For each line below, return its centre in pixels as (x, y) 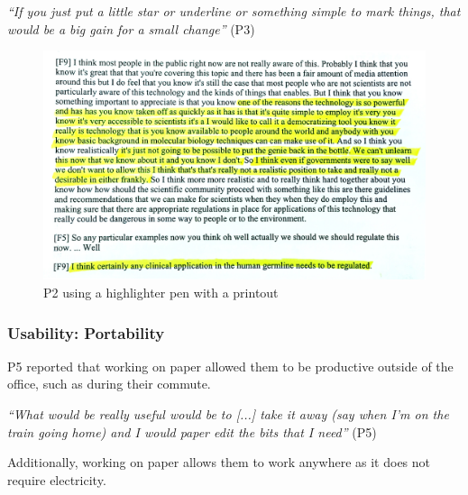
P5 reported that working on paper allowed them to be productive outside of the (230, 366)
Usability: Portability (86, 332)
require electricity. (57, 479)
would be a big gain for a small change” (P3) (131, 28)
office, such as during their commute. (109, 384)
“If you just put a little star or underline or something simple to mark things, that (234, 11)
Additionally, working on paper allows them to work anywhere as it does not (219, 462)
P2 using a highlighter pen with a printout (161, 293)
